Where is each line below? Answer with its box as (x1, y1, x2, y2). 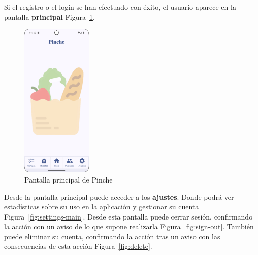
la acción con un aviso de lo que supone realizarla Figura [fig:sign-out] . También (4, 221, 254, 232)
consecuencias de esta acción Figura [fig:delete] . (4, 241, 152, 251)
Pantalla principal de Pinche (24, 174, 113, 185)
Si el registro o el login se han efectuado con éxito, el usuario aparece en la (4, 2, 236, 12)
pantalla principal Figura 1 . (4, 11, 95, 22)
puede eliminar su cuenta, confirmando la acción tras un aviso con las (4, 231, 220, 241)
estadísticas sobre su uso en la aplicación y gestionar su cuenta (4, 201, 199, 212)
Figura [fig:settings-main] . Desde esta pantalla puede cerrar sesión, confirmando (4, 211, 253, 222)
